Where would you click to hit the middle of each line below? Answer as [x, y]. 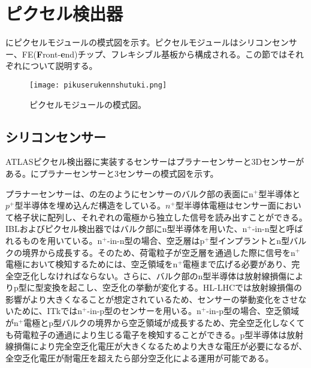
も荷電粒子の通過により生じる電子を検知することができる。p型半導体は [146, 334]
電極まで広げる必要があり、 [237, 264]
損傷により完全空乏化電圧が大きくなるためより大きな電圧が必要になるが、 [160, 346]
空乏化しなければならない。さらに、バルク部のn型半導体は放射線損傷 [150, 275]
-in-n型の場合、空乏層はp [156, 240]
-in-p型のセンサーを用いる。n [144, 311]
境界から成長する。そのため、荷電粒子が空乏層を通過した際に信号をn [158, 252]
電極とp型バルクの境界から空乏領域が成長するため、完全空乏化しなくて [164, 323]
